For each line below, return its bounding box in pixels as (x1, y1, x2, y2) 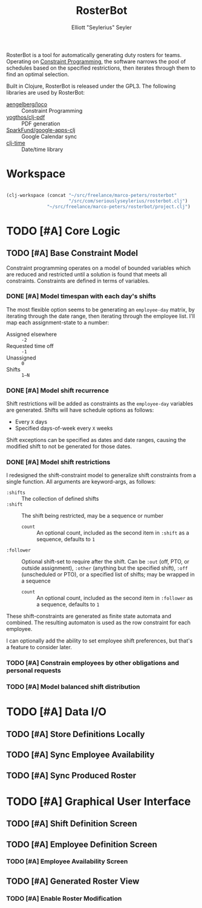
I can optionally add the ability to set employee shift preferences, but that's (6, 637, 193, 644)
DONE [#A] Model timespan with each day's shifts (6, 292, 156, 301)
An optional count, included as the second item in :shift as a (36, 529, 189, 536)
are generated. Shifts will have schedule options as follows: (6, 407, 154, 414)
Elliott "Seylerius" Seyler (71, 24, 132, 31)
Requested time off (6, 342, 54, 349)
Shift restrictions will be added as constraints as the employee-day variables (6, 400, 194, 407)
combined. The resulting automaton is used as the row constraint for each (6, 619, 191, 626)
